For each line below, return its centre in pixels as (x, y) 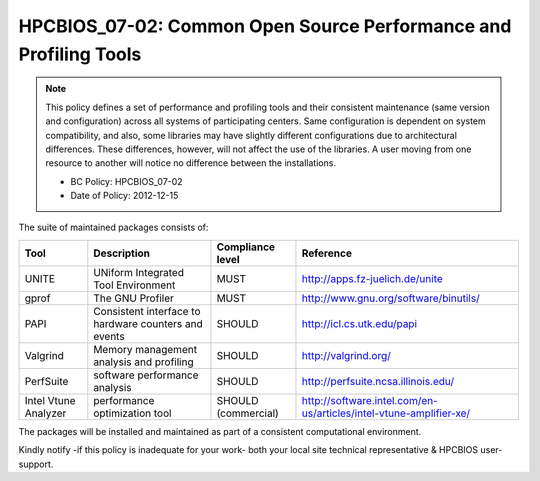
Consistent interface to (147, 311)
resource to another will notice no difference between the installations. (191, 163)
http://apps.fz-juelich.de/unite (372, 278)
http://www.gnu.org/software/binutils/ (390, 298)
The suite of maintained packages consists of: (113, 227)
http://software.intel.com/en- (370, 400)
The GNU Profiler (133, 298)
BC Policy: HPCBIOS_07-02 (127, 181)
